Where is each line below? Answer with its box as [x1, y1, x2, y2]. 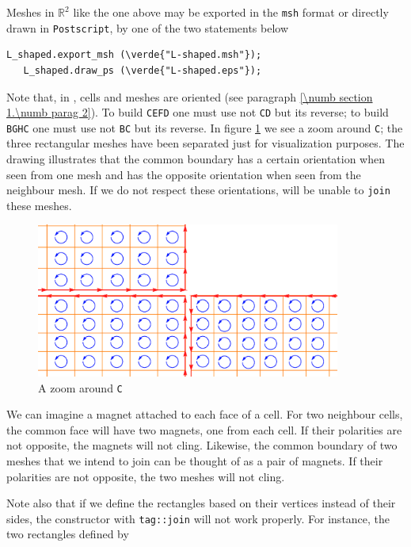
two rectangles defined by [6, 526, 129, 542]
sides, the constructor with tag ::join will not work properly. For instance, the [6, 510, 390, 526]
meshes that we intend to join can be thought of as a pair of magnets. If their [6, 453, 383, 469]
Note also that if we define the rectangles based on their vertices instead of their [6, 495, 396, 511]
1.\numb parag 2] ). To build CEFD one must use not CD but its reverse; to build [6, 104, 389, 120]
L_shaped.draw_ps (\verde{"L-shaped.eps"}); [23, 64, 262, 76]
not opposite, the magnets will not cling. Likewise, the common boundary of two [6, 437, 398, 453]
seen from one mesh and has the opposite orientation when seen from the [6, 166, 361, 182]
